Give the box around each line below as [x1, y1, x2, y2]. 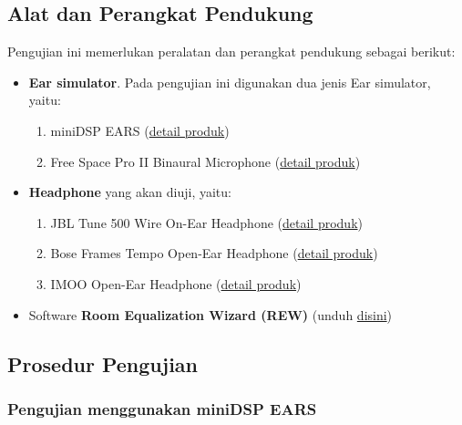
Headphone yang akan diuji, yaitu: [28, 182, 231, 202]
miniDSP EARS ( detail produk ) [50, 120, 230, 140]
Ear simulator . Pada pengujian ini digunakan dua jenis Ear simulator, [28, 72, 431, 91]
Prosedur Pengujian [7, 349, 199, 378]
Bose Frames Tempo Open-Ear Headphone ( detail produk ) [50, 244, 378, 263]
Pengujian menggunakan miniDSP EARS [7, 397, 317, 420]
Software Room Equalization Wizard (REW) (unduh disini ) [28, 305, 393, 324]
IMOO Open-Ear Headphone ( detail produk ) [50, 274, 302, 293]
